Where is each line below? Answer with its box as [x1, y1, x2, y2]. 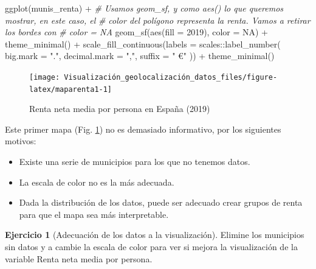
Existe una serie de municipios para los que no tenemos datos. [19, 155, 250, 168]
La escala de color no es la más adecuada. [19, 175, 174, 188]
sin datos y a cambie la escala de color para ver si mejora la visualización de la [5, 240, 298, 253]
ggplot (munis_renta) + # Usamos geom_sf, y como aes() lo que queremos [5, 2, 284, 14]
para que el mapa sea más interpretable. [19, 208, 169, 220]
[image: [29, 72, 60, 82]
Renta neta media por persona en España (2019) [29, 102, 210, 115]
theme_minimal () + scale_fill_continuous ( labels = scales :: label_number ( [5, 37, 281, 50]
